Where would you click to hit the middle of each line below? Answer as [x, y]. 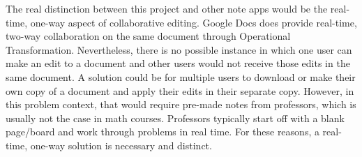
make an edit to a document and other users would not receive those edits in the [178, 63]
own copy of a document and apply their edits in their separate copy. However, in [180, 90]
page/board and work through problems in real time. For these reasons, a [163, 132]
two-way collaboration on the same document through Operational [148, 36]
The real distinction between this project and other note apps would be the [167, 8]
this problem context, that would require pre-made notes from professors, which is [181, 104]
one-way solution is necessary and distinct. [121, 145]
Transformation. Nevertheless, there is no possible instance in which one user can [179, 49]
